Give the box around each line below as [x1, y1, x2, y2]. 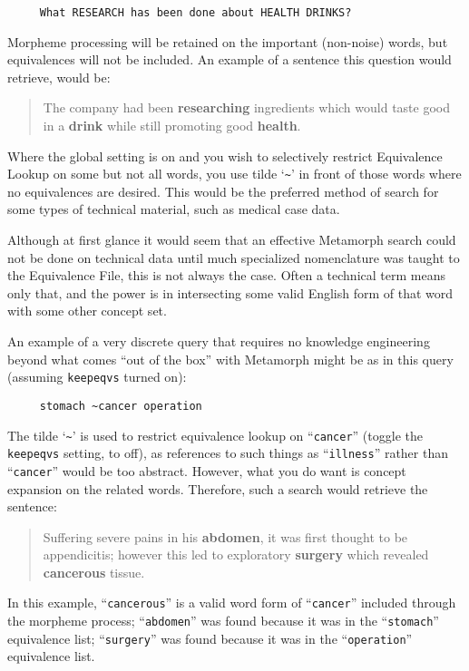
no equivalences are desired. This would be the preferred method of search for [7, 181, 439, 200]
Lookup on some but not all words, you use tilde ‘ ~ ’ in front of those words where [7, 164, 462, 183]
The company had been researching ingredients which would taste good [43, 98, 450, 117]
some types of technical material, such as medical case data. [7, 199, 340, 219]
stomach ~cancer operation [39, 399, 202, 413]
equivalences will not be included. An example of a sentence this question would [7, 50, 452, 69]
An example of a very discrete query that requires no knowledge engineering [7, 332, 430, 351]
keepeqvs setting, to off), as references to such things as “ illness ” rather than [7, 443, 448, 462]
